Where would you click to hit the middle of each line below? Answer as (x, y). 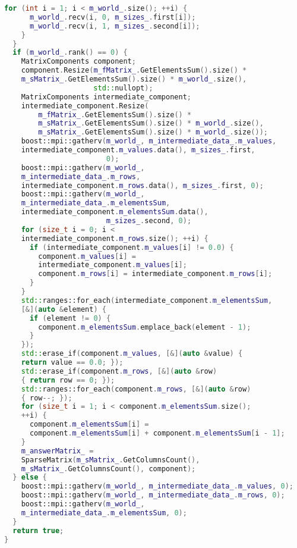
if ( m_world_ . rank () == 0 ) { (70, 53)
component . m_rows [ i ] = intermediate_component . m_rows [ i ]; (155, 274)
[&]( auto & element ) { (64, 309)
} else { (30, 477)
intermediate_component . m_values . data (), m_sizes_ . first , (138, 150)
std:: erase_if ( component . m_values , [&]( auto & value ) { (132, 354)
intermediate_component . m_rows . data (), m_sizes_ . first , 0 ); (142, 185)
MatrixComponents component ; (78, 62)
